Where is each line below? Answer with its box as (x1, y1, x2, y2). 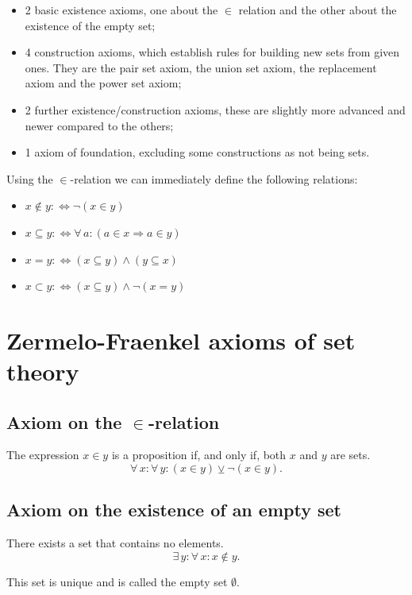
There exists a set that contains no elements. (6, 535, 224, 551)
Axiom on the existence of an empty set (6, 497, 341, 522)
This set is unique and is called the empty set (6, 573, 228, 589)
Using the (6, 170, 53, 187)
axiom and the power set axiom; (25, 75, 182, 91)
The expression (6, 446, 79, 463)
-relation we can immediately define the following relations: (70, 170, 358, 187)
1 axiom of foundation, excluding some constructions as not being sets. (25, 144, 370, 160)
